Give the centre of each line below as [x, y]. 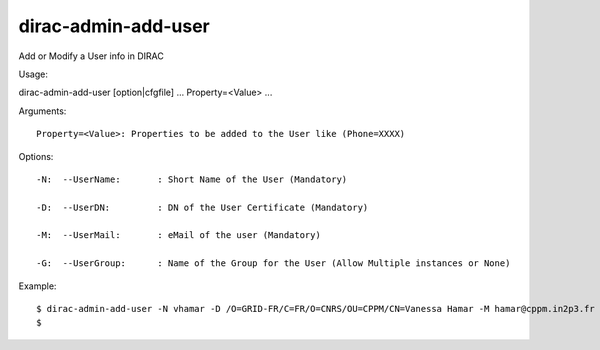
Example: [37, 286]
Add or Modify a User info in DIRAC [91, 56]
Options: [36, 156]
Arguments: [42, 111]
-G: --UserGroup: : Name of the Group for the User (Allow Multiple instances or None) [273, 263]
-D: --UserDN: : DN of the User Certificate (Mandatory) [202, 207]
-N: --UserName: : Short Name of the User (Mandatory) [192, 179]
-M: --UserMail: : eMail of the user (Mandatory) [179, 235]
